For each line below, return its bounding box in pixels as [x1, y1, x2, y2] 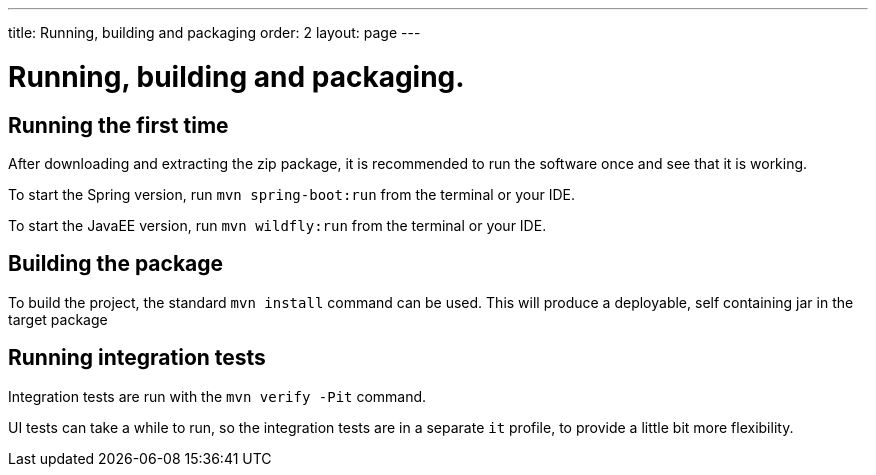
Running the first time [8, 112, 229, 138]
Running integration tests [8, 345, 266, 371]
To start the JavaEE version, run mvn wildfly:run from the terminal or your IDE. [8, 216, 547, 234]
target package [8, 310, 108, 328]
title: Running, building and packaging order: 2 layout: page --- [8, 24, 421, 41]
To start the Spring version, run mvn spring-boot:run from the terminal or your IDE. [8, 185, 575, 203]
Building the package [8, 251, 224, 277]
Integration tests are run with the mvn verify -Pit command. [8, 387, 427, 405]
